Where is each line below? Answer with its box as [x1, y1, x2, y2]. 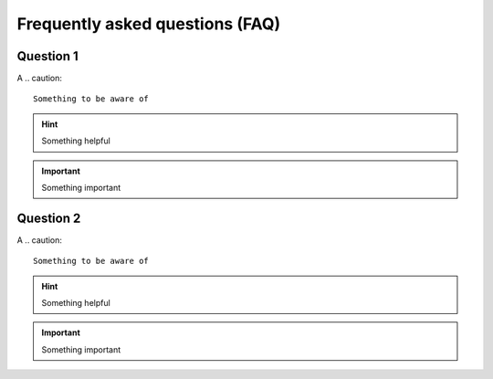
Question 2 [16, 210, 81, 226]
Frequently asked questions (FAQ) [16, 14, 281, 34]
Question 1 [16, 48, 79, 64]
